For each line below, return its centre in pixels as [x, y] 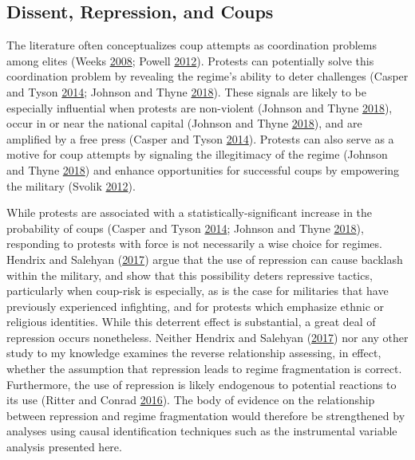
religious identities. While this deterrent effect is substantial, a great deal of [191, 322]
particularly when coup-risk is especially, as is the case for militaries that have [198, 291]
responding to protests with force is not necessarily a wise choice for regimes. [194, 244]
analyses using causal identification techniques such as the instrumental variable [202, 431]
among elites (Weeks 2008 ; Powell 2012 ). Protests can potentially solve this [190, 60]
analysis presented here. [64, 447]
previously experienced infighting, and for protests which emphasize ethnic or [196, 306]
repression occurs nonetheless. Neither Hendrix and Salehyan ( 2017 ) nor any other [207, 337]
